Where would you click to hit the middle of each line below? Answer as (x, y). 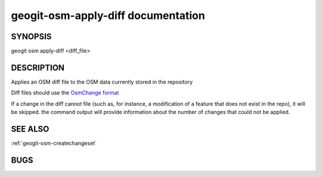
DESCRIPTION (38, 67)
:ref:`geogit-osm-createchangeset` (54, 143)
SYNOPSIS (31, 37)
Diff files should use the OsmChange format (65, 93)
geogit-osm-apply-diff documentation (108, 15)
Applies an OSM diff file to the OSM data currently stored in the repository (102, 82)
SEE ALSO (30, 129)
